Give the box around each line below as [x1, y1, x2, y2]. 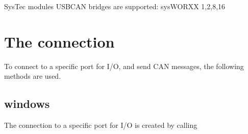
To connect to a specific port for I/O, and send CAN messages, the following [4, 60, 244, 71]
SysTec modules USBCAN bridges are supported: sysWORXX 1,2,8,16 [4, 1, 226, 11]
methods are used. [4, 71, 61, 81]
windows [4, 96, 50, 111]
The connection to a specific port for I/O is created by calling [4, 120, 197, 130]
